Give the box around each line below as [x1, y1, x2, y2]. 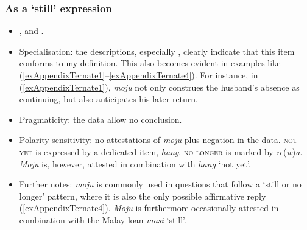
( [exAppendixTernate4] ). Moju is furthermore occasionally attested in [19, 201, 279, 214]
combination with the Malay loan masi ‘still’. [19, 213, 186, 226]
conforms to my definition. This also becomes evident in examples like [19, 57, 281, 69]
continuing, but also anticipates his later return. [19, 92, 199, 105]
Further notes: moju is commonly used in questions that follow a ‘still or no [19, 178, 302, 190]
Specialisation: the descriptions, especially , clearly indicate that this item [19, 44, 295, 57]
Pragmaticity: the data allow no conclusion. [19, 113, 182, 125]
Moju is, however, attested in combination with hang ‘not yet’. [19, 157, 251, 170]
